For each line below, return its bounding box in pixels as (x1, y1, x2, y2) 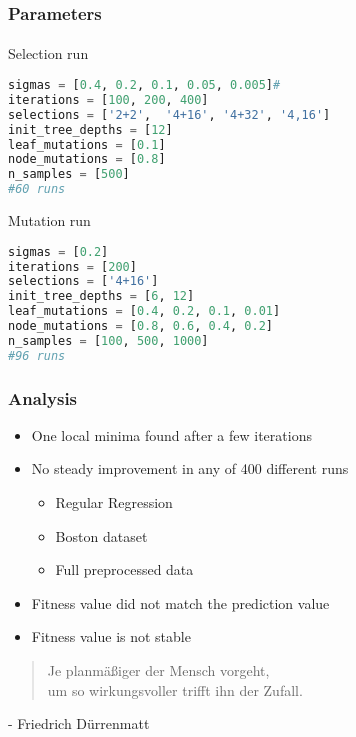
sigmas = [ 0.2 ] (8, 244, 109, 259)
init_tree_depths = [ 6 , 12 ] (8, 289, 195, 304)
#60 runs (8, 182, 66, 197)
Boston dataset (55, 525, 148, 546)
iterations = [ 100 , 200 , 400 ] (8, 92, 209, 107)
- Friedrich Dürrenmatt (8, 713, 150, 734)
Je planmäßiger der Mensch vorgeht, (47, 660, 270, 680)
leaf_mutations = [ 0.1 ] (8, 137, 166, 152)
